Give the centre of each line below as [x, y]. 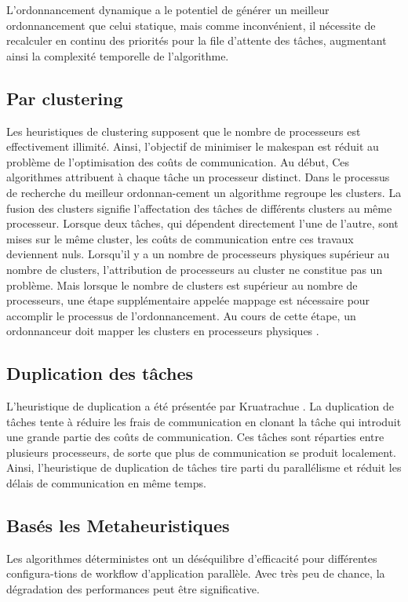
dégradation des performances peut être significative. [133, 589]
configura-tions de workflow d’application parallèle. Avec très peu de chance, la [196, 573]
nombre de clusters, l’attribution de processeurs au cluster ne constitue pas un [195, 269]
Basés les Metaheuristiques [118, 525]
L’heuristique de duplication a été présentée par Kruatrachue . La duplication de [200, 406]
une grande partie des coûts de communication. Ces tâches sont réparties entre [195, 437]
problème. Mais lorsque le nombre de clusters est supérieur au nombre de [182, 285]
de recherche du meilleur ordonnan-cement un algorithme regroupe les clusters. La [204, 192]
